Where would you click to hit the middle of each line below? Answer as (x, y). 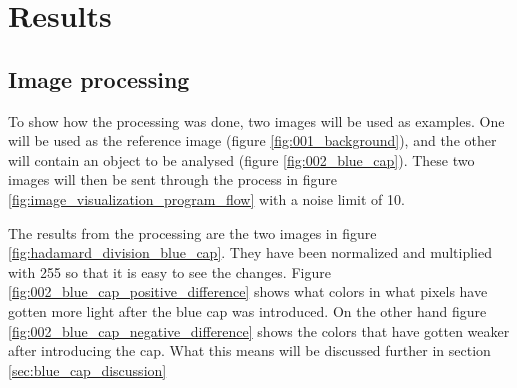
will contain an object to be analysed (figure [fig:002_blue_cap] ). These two (241, 159)
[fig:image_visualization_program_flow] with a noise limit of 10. (206, 198)
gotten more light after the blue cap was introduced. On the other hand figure (247, 310)
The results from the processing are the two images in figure (192, 232)
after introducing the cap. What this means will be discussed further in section (249, 350)
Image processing (99, 78)
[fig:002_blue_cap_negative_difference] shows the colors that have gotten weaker (259, 330)
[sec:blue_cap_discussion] (87, 369)
